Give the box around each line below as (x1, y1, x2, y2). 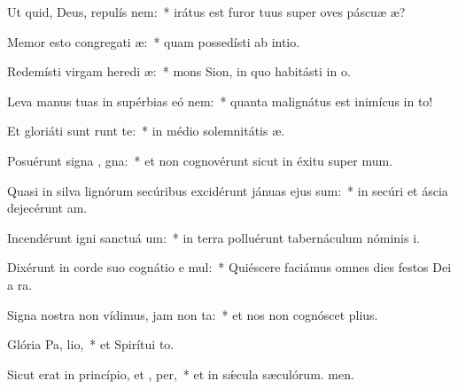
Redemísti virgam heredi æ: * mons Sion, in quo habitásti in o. (7, 62, 351, 81)
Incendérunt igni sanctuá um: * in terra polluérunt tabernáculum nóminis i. (7, 228, 420, 246)
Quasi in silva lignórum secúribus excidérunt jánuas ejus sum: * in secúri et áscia (7, 181, 448, 199)
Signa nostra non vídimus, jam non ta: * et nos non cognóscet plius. (7, 305, 378, 323)
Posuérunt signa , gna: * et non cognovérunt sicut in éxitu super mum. (7, 151, 393, 169)
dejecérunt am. (7, 198, 88, 217)
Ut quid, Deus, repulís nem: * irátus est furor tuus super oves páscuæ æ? (7, 3, 406, 20)
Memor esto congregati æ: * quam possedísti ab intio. (7, 32, 300, 51)
